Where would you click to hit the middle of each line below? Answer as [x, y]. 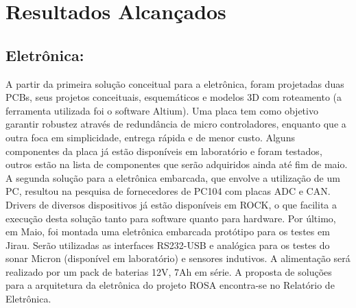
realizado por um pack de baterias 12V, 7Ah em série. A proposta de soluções [169, 271]
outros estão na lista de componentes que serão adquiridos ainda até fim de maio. [177, 164]
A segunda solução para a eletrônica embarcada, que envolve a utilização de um [173, 177]
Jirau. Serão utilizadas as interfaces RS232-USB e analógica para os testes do [168, 245]
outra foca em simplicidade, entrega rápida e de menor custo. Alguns [150, 137]
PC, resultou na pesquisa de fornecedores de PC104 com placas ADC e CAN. [168, 191]
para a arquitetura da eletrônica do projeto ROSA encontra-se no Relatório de [170, 285]
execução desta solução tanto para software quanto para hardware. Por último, [171, 218]
